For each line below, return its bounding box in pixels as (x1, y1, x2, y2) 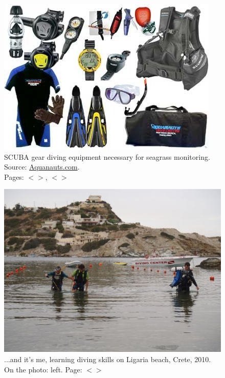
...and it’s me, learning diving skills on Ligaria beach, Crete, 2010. (4, 353, 211, 364)
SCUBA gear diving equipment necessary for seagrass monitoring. (4, 151, 210, 162)
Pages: (4, 171, 24, 182)
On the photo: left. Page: (4, 364, 82, 374)
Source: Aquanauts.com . (4, 161, 80, 172)
